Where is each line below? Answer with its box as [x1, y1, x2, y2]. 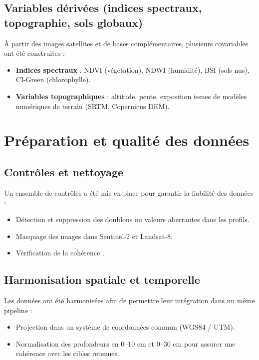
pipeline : [4, 305, 32, 315]
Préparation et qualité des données [4, 130, 250, 150]
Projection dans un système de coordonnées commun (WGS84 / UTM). [15, 322, 235, 332]
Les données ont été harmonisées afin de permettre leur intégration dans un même [4, 295, 255, 305]
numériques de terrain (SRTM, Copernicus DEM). [15, 101, 170, 111]
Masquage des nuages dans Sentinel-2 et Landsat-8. [15, 231, 173, 241]
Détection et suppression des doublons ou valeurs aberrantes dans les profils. [15, 214, 250, 224]
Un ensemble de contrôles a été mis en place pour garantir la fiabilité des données [4, 187, 254, 198]
